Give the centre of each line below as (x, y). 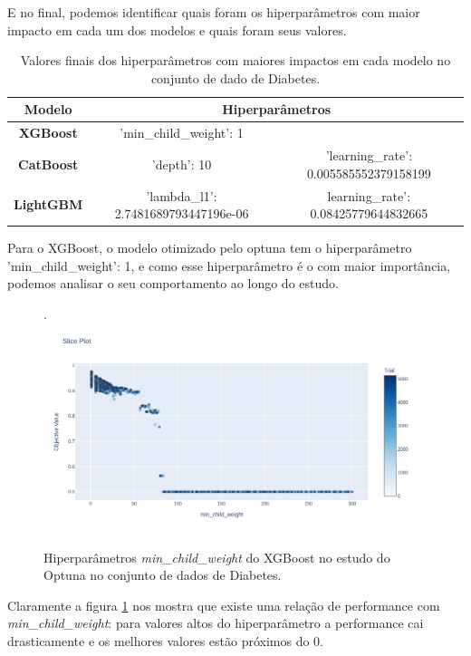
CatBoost (48, 164)
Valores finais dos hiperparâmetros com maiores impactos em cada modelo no (235, 60)
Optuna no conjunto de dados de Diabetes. (163, 575)
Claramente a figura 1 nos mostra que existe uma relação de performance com (224, 605)
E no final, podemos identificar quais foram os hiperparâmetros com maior (214, 12)
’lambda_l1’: (182, 195)
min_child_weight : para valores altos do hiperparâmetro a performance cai (216, 623)
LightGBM (48, 204)
